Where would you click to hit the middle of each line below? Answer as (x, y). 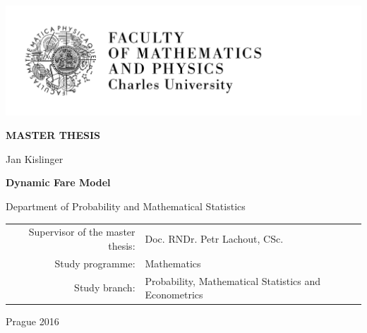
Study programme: (95, 263)
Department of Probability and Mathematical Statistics (126, 206)
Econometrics (174, 295)
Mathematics (173, 263)
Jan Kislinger (35, 158)
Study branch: (105, 287)
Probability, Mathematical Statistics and (233, 280)
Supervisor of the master (82, 232)
